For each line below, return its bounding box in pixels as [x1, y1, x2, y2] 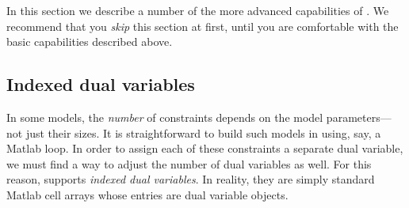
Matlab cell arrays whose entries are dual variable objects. [6, 186, 289, 202]
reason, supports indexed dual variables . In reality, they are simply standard [6, 171, 375, 187]
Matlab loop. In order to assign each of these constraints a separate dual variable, [6, 140, 403, 157]
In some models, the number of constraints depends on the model [6, 108, 323, 125]
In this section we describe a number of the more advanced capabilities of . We [6, 2, 389, 18]
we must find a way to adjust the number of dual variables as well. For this [6, 155, 372, 172]
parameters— [326, 108, 392, 125]
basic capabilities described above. [6, 33, 173, 50]
